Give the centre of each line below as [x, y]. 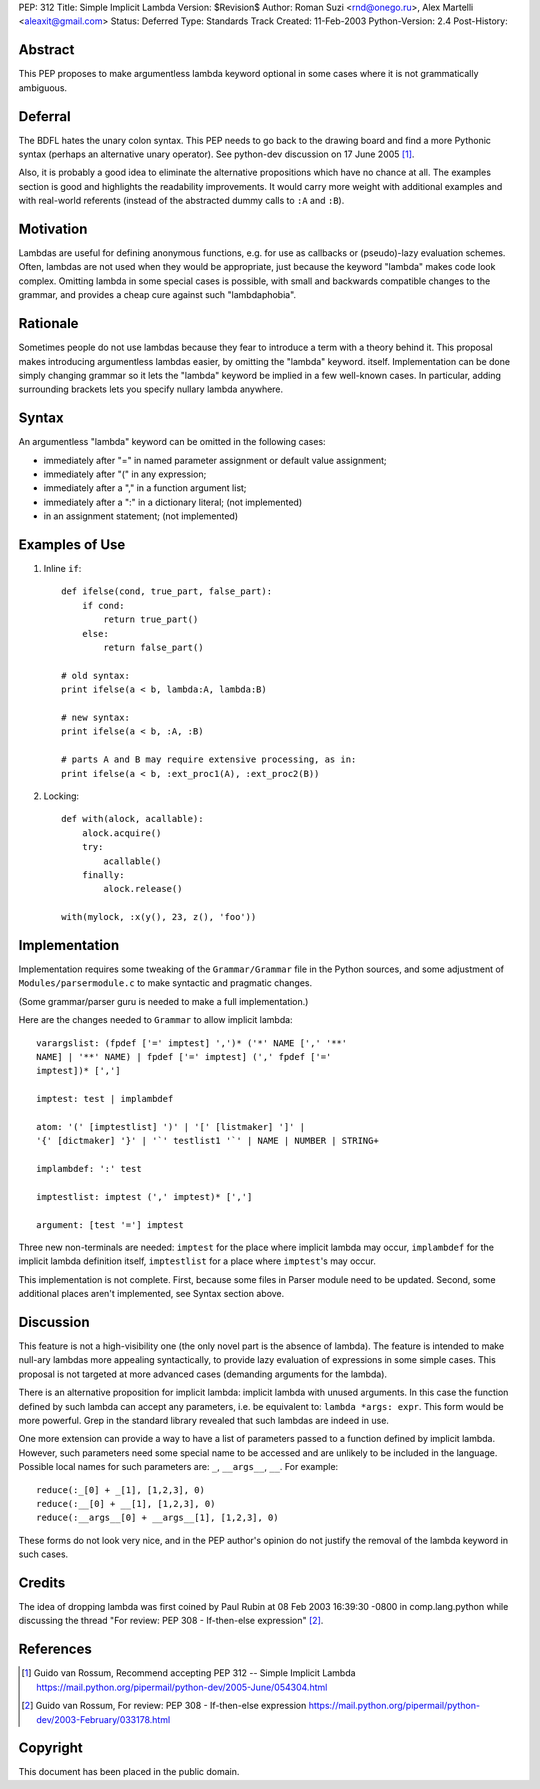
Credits [42, 1582]
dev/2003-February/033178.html [103, 1719]
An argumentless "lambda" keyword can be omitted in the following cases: [172, 442]
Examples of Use [72, 544]
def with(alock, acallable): [132, 819]
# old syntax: [95, 675]
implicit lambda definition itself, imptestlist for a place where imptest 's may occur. [197, 1261]
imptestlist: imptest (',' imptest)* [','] [144, 1196]
